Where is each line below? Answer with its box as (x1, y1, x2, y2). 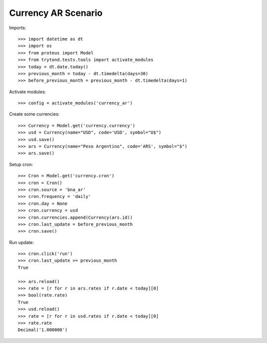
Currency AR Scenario (9, 7, 103, 18)
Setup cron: (9, 161, 33, 167)
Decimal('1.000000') (18, 327, 68, 333)
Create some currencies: (9, 111, 60, 117)
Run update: (9, 239, 34, 245)
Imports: (9, 25, 27, 31)
